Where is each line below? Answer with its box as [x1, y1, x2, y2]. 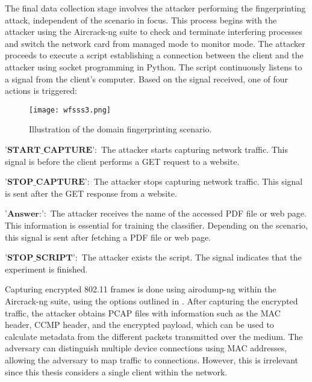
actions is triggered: [5, 84, 78, 97]
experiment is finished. [5, 262, 88, 275]
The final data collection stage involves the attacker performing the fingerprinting [5, 2, 306, 14]
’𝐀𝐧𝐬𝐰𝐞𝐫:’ [5, 210, 44, 219]
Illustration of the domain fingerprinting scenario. [29, 123, 212, 135]
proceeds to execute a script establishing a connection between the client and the [5, 49, 304, 61]
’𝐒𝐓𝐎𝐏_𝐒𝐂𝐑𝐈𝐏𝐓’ [5, 254, 75, 263]
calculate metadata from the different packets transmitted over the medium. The [5, 330, 303, 342]
